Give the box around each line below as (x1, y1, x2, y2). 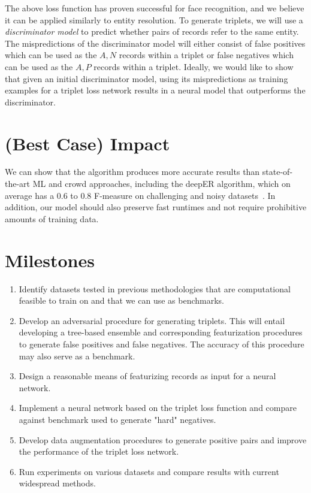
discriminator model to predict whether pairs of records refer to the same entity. (5, 25, 299, 38)
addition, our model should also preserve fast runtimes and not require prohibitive (5, 201, 307, 213)
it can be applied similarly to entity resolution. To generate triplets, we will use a (5, 13, 303, 26)
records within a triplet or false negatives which (119, 49, 294, 61)
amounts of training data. (5, 212, 99, 225)
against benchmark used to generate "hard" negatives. (19, 413, 216, 425)
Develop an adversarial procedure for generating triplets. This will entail (19, 314, 285, 326)
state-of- (262, 165, 293, 178)
